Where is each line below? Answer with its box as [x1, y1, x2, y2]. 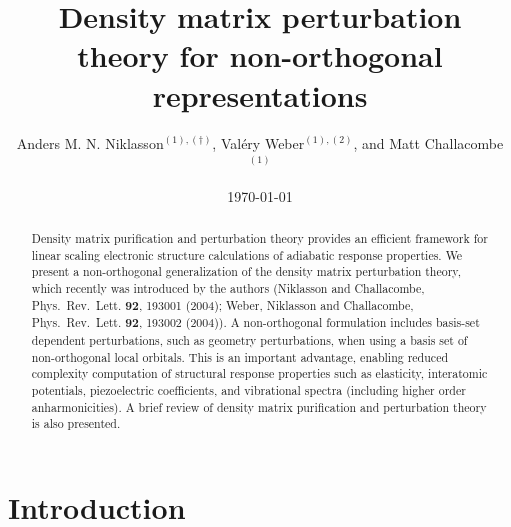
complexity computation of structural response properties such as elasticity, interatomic [31, 365, 488, 382]
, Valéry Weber [212, 132, 305, 153]
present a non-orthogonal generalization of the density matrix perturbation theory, [31, 263, 461, 280]
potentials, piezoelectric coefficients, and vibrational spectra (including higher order [31, 381, 466, 398]
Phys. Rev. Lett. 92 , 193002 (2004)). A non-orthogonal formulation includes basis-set [31, 314, 480, 332]
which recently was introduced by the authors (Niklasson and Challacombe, [31, 280, 425, 297]
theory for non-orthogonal [77, 35, 443, 76]
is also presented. [31, 415, 121, 432]
